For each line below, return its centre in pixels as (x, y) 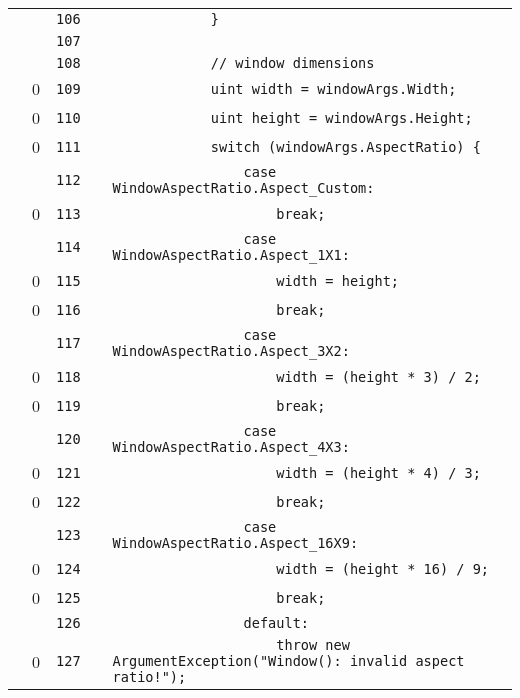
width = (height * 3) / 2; (378, 376)
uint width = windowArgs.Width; (333, 88)
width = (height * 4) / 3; (378, 472)
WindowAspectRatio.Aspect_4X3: (231, 447)
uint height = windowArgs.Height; (341, 117)
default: (276, 623)
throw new (313, 645)
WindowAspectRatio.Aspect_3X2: (231, 351)
